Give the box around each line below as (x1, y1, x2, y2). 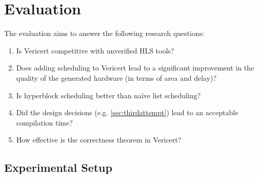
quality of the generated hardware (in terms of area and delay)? (16, 72, 217, 83)
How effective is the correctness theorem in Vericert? (16, 134, 182, 145)
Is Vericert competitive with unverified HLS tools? (16, 45, 174, 56)
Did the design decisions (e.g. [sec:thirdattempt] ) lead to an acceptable (16, 107, 239, 118)
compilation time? (16, 117, 73, 128)
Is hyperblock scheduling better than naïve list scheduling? (16, 90, 201, 100)
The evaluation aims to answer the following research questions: (4, 28, 205, 39)
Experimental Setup (4, 159, 112, 175)
